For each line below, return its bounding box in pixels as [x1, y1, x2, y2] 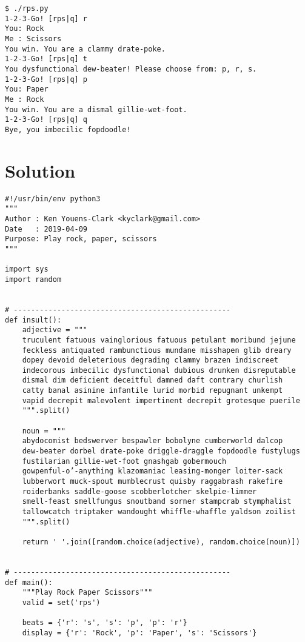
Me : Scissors [5, 34, 62, 43]
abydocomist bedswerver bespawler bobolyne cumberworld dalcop [22, 436, 283, 446]
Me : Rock [5, 95, 44, 104]
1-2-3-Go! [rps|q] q [5, 115, 88, 124]
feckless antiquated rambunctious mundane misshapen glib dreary [22, 346, 292, 355]
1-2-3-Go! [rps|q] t [5, 55, 88, 64]
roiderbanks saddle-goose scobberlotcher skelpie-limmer [22, 487, 257, 496]
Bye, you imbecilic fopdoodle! [5, 125, 131, 134]
